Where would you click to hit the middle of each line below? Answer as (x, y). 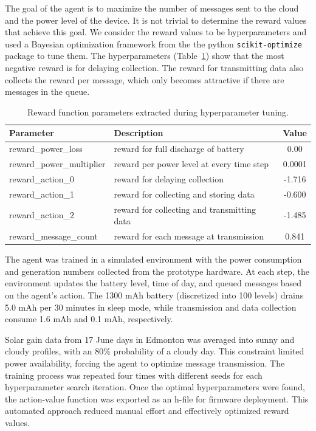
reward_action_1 (42, 194)
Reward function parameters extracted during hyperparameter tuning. (158, 112)
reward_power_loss (46, 149)
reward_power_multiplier (57, 164)
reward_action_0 (42, 178)
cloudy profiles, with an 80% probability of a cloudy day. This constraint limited (155, 351)
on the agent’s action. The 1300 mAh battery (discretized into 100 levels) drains (154, 295)
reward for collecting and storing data (184, 194)
